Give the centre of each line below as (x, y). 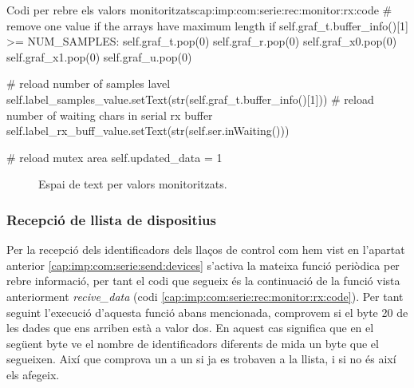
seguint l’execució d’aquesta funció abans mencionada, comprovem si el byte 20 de (207, 312)
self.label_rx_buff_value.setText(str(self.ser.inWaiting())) (148, 131)
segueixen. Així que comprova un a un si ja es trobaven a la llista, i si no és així (201, 359)
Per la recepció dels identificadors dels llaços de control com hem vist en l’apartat (206, 249)
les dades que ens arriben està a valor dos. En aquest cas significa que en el (190, 328)
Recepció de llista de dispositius (111, 219)
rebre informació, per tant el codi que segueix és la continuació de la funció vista (203, 281)
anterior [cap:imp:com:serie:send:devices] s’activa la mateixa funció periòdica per (203, 265)
